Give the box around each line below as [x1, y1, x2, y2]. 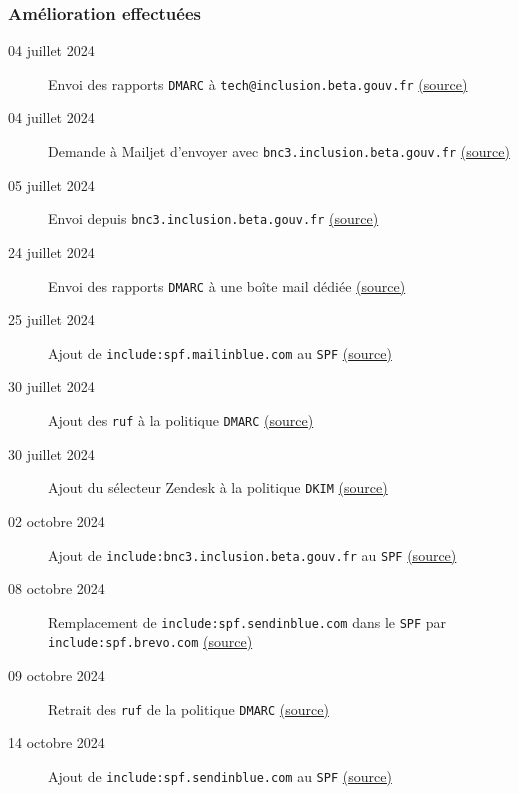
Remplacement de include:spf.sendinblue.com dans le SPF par [48, 611, 447, 632]
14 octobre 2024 [8, 732, 105, 753]
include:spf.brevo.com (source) [48, 631, 253, 652]
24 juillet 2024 [8, 241, 95, 262]
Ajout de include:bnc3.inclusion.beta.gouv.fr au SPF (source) [48, 544, 457, 565]
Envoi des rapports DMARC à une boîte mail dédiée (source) [48, 275, 406, 296]
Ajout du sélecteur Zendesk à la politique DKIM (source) [48, 477, 388, 498]
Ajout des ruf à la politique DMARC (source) [48, 410, 314, 431]
